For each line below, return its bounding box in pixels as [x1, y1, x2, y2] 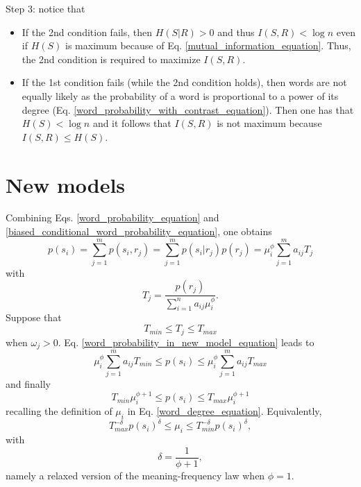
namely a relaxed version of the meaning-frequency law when [6, 468, 265, 482]
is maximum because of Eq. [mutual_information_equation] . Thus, [65, 38, 351, 53]
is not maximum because [217, 116, 322, 130]
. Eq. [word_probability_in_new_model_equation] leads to [58, 334, 314, 349]
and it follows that [92, 116, 171, 130]
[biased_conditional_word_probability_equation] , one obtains [6, 224, 272, 239]
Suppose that [6, 310, 62, 325]
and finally [6, 377, 51, 391]
